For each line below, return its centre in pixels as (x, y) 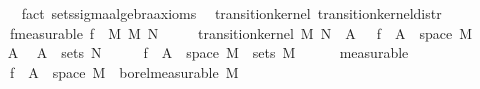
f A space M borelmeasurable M (124, 71)
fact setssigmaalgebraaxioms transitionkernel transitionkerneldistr (231, 13)
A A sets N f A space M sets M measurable (208, 52)
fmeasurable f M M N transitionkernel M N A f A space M (240, 32)
